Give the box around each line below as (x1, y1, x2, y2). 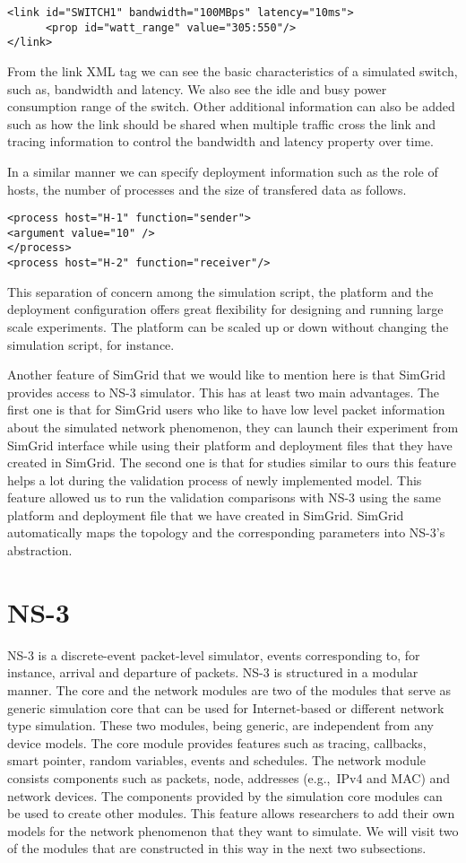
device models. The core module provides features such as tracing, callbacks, (7, 733, 427, 752)
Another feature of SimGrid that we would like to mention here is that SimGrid (7, 365, 445, 384)
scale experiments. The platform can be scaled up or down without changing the (7, 317, 449, 336)
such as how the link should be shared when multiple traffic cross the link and (7, 114, 436, 133)
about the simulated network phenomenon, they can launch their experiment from (7, 417, 459, 436)
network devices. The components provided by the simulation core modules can (7, 786, 443, 805)
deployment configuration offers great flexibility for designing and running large (7, 300, 444, 318)
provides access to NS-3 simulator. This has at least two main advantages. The (7, 382, 440, 401)
